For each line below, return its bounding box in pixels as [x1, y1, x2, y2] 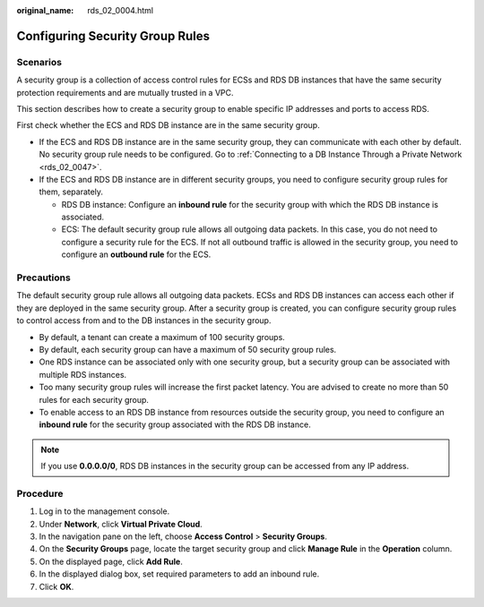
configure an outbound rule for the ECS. [61, 249, 212, 260]
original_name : [16, 5, 74, 15]
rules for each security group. [39, 394, 150, 405]
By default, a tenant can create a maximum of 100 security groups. [39, 331, 286, 342]
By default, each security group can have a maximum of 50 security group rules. [39, 344, 337, 355]
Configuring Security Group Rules [16, 28, 211, 44]
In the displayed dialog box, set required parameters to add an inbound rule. [39, 569, 320, 579]
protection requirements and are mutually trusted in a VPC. [16, 87, 234, 98]
